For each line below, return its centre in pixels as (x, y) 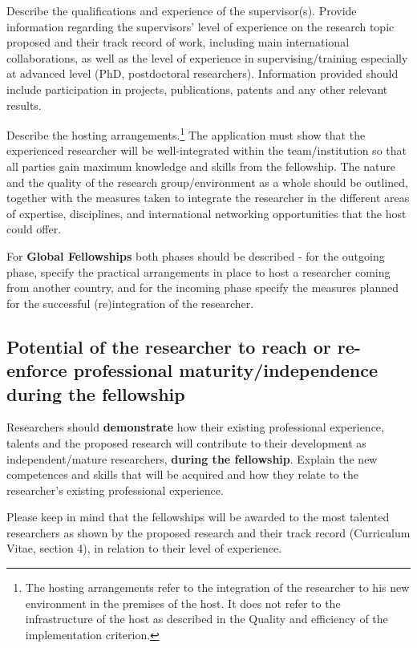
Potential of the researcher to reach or (169, 346)
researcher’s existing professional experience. (115, 490)
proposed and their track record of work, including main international (178, 42)
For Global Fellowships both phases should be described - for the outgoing (196, 255)
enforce (37, 370)
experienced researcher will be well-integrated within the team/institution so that (206, 150)
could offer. (34, 229)
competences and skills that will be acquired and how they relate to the (182, 474)
